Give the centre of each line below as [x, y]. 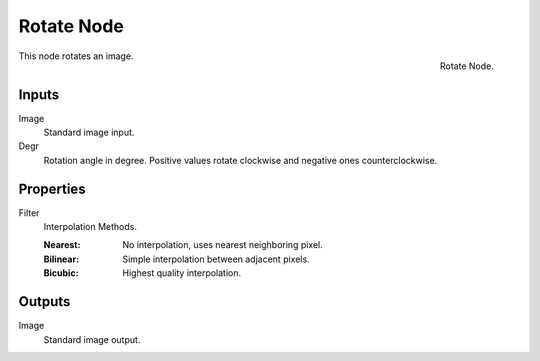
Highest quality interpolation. [182, 273]
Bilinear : [61, 259]
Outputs [44, 301]
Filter [29, 212]
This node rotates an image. [76, 56]
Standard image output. [92, 339]
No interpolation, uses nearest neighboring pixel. [223, 245]
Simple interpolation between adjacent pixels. [216, 259]
